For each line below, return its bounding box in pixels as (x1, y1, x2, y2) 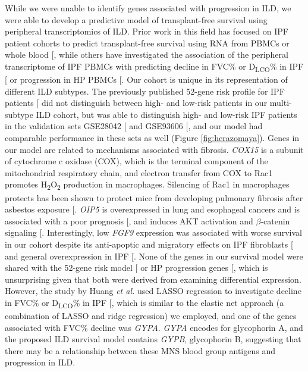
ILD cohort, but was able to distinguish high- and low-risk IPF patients (36, 108, 297, 120)
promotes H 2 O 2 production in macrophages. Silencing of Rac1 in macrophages (5, 178, 290, 192)
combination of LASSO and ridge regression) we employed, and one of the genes (5, 310, 297, 322)
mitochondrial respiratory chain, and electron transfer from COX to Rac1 (5, 166, 273, 179)
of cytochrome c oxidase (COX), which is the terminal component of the (5, 155, 268, 167)
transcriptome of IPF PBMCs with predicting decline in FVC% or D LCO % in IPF (5, 60, 304, 74)
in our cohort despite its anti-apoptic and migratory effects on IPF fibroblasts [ (5, 237, 293, 250)
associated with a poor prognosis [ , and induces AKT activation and (5, 214, 253, 227)
